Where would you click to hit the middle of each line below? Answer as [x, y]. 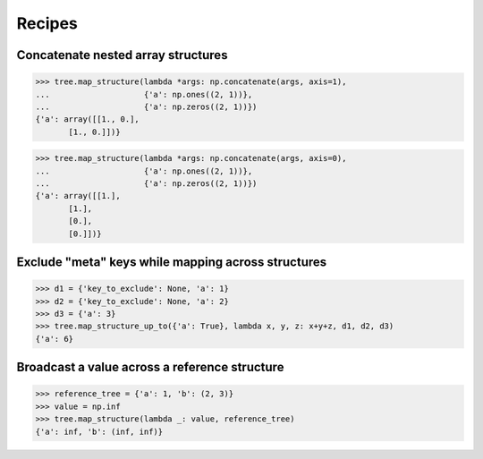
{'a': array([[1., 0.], [88, 119]
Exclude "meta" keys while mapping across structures [172, 263]
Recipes [47, 23]
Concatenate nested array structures [122, 55]
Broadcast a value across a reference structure [150, 367]
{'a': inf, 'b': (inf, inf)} [99, 431]
